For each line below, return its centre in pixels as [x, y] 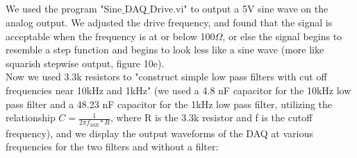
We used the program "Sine [64, 9]
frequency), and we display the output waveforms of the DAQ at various [159, 133]
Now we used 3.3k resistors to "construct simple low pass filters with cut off [166, 77]
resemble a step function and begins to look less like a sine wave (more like [165, 50]
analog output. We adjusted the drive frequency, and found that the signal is [169, 22]
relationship [31, 117]
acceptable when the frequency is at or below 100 [110, 36]
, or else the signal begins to [282, 36]
